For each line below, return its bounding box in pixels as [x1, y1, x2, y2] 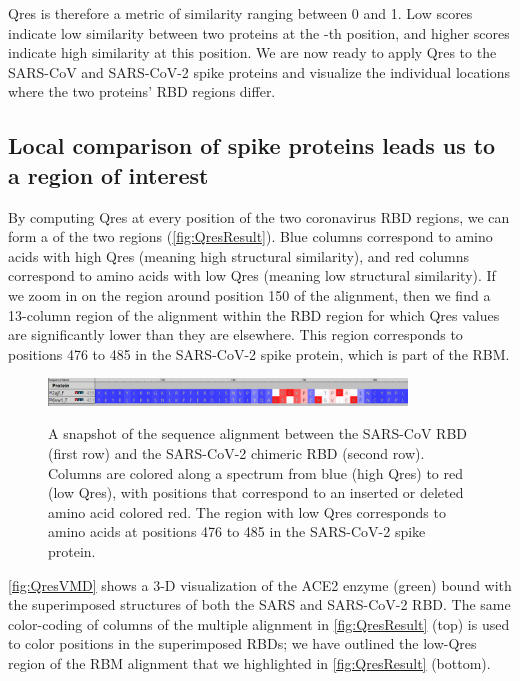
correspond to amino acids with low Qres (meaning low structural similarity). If [8, 265, 496, 286]
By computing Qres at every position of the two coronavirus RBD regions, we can [8, 206, 510, 227]
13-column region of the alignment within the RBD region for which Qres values [8, 304, 500, 325]
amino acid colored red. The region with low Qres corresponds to [48, 501, 446, 522]
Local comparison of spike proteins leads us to [8, 130, 496, 161]
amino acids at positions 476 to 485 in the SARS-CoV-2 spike [48, 521, 426, 542]
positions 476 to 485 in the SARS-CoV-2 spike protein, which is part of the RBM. [8, 343, 510, 364]
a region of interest [8, 159, 209, 190]
